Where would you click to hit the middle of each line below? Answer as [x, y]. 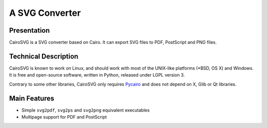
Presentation [29, 30]
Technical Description [44, 56]
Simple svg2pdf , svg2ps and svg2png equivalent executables [86, 110]
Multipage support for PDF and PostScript [64, 117]
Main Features [32, 98]
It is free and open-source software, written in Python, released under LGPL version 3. [97, 75]
